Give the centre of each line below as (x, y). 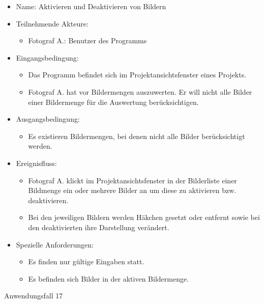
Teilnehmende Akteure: (52, 23)
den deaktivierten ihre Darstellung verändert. (99, 227)
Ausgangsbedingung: (48, 119)
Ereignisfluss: (36, 163)
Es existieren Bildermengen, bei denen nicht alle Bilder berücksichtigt (137, 136)
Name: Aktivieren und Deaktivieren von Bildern (91, 6)
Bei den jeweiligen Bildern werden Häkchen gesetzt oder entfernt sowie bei (144, 217)
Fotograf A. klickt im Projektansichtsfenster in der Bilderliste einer (133, 180)
